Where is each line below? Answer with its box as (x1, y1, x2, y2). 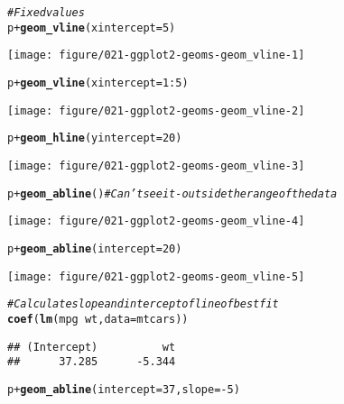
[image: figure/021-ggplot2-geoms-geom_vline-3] (7, 159, 305, 172)
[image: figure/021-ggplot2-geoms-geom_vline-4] (7, 215, 305, 228)
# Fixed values (7, 6, 85, 19)
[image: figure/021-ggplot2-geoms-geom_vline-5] (7, 270, 305, 283)
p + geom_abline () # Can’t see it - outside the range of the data (7, 187, 338, 200)
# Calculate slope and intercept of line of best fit (7, 298, 279, 311)
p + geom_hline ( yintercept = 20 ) (7, 132, 182, 145)
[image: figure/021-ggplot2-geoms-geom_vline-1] (7, 49, 305, 62)
